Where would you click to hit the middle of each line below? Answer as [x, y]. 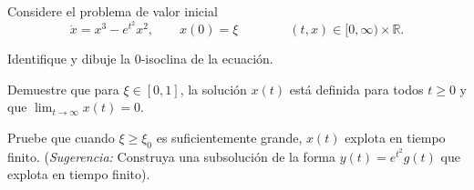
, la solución [213, 89]
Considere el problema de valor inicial [113, 11]
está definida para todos [356, 89]
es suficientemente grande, [229, 138]
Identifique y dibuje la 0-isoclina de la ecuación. [140, 59]
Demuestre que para [63, 89]
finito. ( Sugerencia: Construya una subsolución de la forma [172, 156]
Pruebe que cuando [61, 138]
